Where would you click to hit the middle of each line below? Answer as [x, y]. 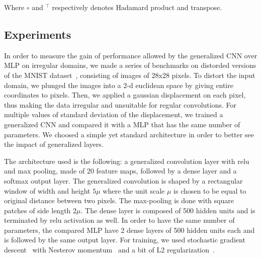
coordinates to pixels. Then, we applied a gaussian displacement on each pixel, [125, 95]
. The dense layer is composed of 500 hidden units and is [168, 210]
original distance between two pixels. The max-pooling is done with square [119, 200]
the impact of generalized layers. [54, 144]
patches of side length [37, 210]
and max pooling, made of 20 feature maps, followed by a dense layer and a [120, 171]
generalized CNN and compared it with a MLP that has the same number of [122, 124]
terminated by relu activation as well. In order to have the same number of [119, 220]
